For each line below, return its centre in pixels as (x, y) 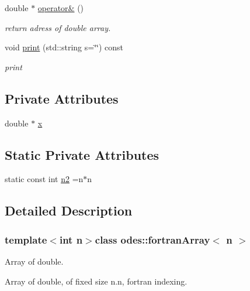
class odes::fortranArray (152, 239)
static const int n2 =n (44, 179)
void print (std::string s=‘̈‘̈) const (64, 47)
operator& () (61, 8)
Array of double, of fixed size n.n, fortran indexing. (96, 281)
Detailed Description (69, 210)
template (26, 239)
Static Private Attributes (82, 154)
